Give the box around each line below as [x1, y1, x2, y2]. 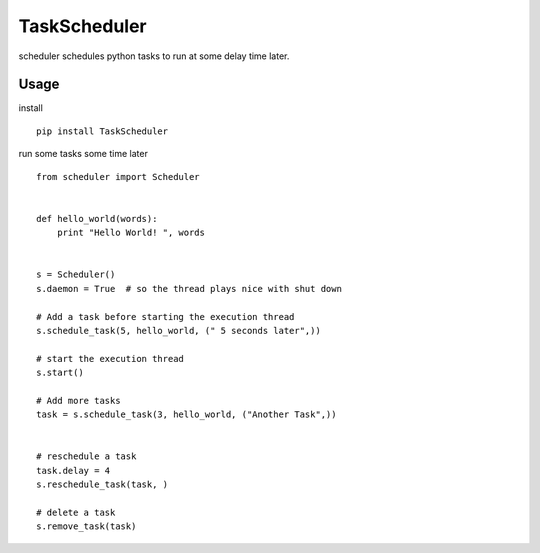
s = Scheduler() [36, 269, 116, 280]
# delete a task [36, 507, 116, 518]
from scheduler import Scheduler [36, 171, 200, 182]
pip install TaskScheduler [36, 125, 169, 137]
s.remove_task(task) [36, 521, 137, 532]
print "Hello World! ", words [56, 227, 205, 239]
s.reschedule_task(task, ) [36, 479, 169, 490]
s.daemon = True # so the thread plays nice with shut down [36, 283, 342, 294]
